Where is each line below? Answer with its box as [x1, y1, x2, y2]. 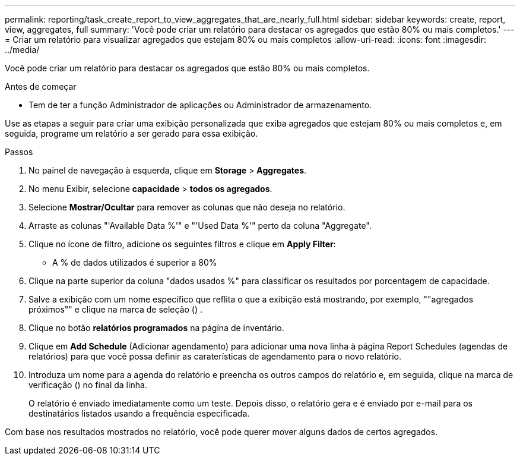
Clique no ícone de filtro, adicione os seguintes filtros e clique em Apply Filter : [28, 239, 336, 249]
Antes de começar [5, 81, 77, 92]
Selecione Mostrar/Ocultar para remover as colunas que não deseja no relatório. [28, 202, 345, 212]
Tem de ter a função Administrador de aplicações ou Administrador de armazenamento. [28, 100, 372, 110]
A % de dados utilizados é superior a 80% [52, 257, 217, 267]
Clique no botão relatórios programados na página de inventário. [28, 323, 284, 333]
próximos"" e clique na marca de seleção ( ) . [28, 304, 203, 314]
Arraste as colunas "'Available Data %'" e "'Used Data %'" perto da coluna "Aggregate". [28, 220, 372, 231]
